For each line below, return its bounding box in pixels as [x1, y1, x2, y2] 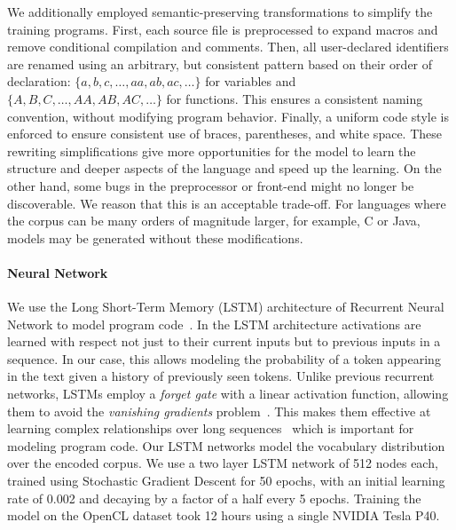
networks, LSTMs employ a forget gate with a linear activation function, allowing [7, 384, 449, 403]
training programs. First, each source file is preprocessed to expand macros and [7, 20, 438, 38]
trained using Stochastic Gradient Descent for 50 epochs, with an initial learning [7, 471, 445, 490]
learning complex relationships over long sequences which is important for [7, 419, 414, 438]
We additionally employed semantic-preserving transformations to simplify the [7, 3, 433, 20]
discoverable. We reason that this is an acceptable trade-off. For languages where [7, 194, 446, 212]
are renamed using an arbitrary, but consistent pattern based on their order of [7, 54, 433, 73]
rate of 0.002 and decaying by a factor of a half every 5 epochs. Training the [7, 488, 421, 507]
